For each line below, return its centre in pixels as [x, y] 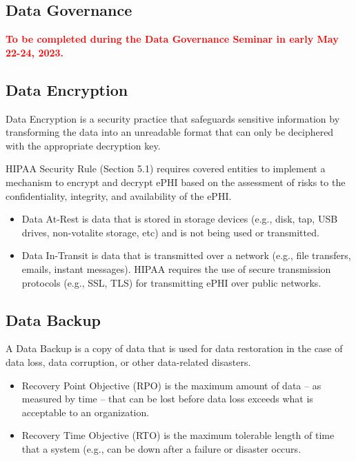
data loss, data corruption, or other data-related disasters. [128, 361]
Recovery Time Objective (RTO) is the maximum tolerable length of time [178, 435]
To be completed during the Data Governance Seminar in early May [172, 39]
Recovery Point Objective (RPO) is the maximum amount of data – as [171, 385]
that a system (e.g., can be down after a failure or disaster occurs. [161, 448]
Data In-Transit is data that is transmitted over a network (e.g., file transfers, [186, 255]
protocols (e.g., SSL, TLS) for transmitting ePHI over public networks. [171, 282]
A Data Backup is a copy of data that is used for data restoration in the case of [174, 348]
